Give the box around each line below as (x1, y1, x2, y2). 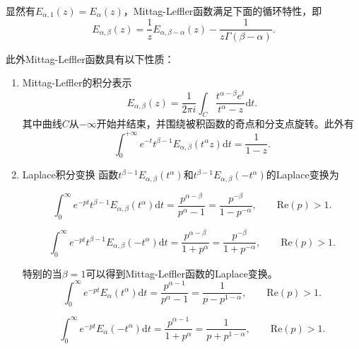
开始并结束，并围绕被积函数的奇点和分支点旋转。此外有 (96, 116, 354, 131)
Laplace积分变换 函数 (22, 167, 119, 182)
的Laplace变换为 (266, 167, 339, 182)
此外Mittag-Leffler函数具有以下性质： (6, 51, 175, 66)
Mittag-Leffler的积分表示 (22, 75, 132, 90)
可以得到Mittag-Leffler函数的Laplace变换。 (86, 265, 278, 280)
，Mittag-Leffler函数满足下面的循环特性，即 (123, 4, 322, 18)
